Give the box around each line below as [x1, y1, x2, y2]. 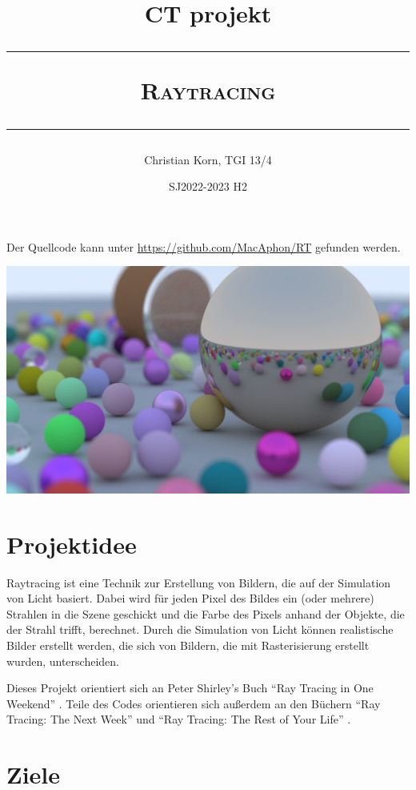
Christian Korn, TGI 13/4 [144, 151, 272, 167]
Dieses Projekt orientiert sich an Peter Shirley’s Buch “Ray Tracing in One [6, 679, 374, 696]
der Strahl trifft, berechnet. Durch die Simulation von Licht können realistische [6, 621, 394, 638]
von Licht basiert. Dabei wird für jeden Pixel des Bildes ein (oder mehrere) [6, 590, 374, 607]
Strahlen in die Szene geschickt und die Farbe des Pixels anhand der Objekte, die [6, 605, 405, 622]
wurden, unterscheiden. [6, 652, 119, 669]
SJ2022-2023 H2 [169, 178, 247, 195]
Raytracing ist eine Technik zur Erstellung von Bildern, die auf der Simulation [6, 574, 391, 590]
